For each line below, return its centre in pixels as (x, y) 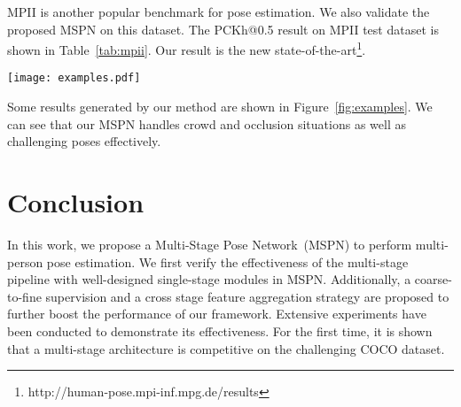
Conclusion (76, 202)
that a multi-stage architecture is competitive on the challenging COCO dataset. (226, 348)
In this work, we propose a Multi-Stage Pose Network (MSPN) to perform (210, 244)
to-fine (24, 296)
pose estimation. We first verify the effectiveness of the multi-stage (227, 261)
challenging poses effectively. (84, 141)
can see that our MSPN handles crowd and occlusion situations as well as (207, 123)
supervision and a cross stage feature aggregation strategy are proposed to (247, 296)
